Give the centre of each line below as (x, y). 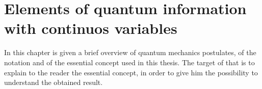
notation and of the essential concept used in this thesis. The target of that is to (129, 62)
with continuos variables (91, 28)
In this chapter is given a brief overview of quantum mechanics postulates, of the (130, 52)
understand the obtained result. (54, 82)
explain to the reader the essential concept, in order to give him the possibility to (131, 72)
